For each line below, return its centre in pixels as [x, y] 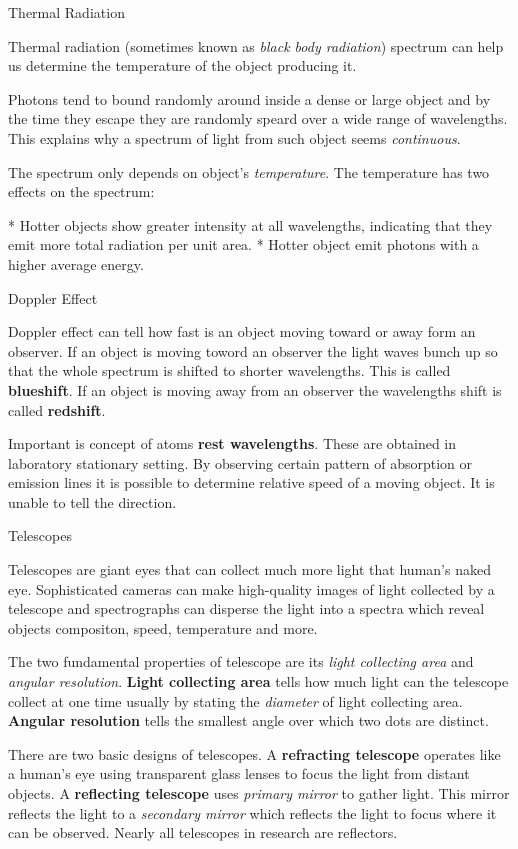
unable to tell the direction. [92, 501]
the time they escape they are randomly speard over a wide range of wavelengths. [258, 118]
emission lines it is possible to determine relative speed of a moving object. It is [251, 482]
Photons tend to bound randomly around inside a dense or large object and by [249, 98]
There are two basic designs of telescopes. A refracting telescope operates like [254, 753]
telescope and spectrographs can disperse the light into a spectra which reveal [246, 608]
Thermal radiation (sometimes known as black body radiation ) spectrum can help [256, 45]
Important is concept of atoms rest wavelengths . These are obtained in [232, 443]
